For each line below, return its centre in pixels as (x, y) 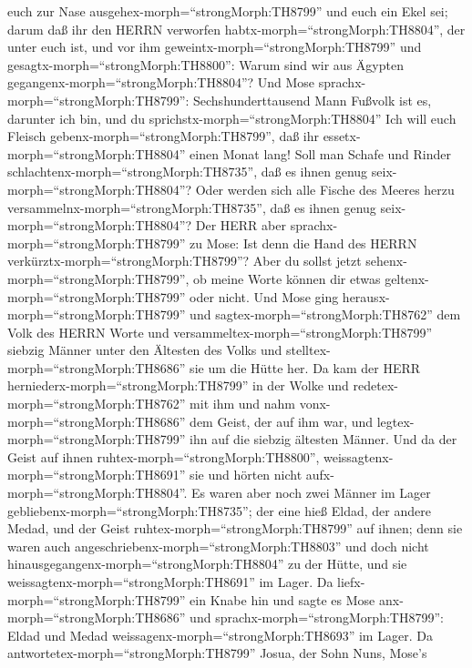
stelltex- (308, 350)
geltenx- (407, 278)
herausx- (366, 296)
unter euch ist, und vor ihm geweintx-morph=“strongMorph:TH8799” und (215, 47)
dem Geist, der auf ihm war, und (282, 421)
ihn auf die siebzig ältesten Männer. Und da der (323, 439)
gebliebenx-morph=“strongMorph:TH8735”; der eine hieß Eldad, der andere (219, 510)
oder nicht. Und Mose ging (264, 296)
